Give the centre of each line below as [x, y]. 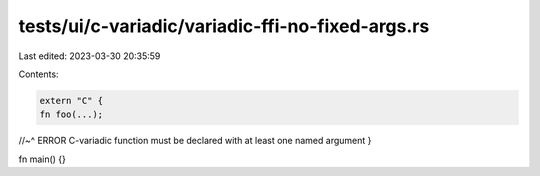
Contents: [38, 74]
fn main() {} [42, 159]
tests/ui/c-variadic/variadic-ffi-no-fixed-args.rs [224, 26]
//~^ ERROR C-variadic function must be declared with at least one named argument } [195, 141]
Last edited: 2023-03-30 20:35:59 [89, 56]
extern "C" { [71, 100]
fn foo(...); [71, 114]
